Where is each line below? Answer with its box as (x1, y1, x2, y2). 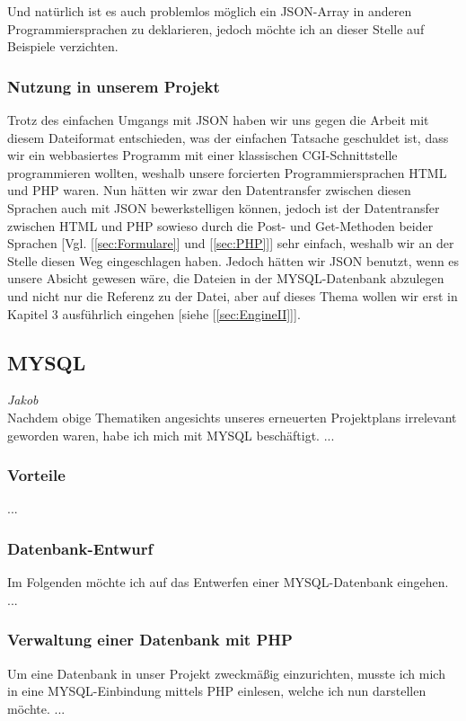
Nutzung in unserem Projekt (7, 75, 220, 97)
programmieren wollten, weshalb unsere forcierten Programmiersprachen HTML (7, 163, 447, 182)
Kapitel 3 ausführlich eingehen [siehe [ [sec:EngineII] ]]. (7, 304, 301, 323)
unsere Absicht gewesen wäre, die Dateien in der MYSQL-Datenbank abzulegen (7, 269, 444, 288)
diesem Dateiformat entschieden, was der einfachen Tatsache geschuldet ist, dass (7, 128, 449, 147)
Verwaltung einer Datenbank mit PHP (7, 628, 293, 651)
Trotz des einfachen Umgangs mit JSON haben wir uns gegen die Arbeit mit (7, 111, 429, 129)
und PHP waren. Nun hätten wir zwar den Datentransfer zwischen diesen (7, 181, 411, 200)
